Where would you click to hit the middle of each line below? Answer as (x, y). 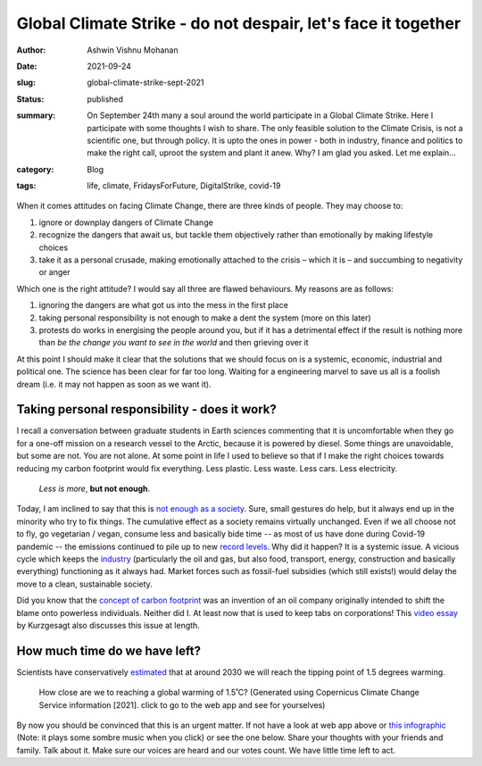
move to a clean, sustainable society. (85, 584)
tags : (26, 186)
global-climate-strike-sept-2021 (145, 83)
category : (35, 169)
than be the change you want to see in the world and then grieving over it (174, 343)
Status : (30, 99)
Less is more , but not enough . (95, 488)
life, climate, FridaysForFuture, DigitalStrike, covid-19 (184, 186)
